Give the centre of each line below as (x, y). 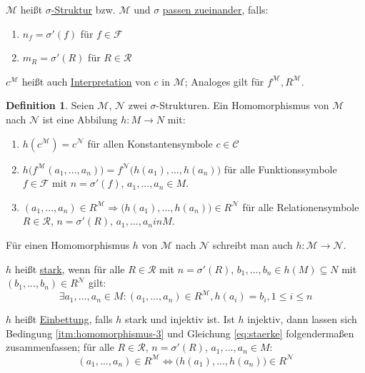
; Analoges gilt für (224, 81)
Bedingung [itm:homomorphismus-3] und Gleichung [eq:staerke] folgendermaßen (180, 333)
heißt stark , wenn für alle (70, 269)
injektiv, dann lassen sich (302, 319)
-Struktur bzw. (83, 9)
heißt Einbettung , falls (64, 319)
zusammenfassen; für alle (60, 347)
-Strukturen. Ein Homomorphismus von (242, 105)
